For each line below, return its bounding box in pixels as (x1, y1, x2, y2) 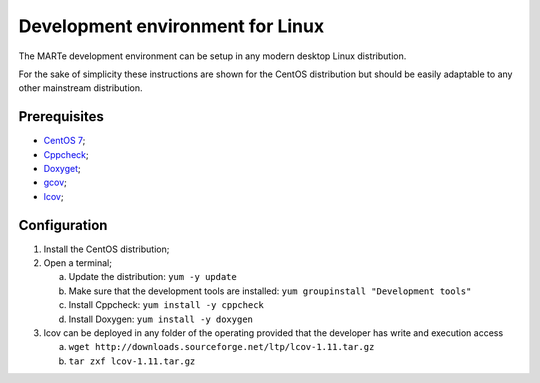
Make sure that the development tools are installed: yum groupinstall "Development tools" (68, 285, 472, 297)
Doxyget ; (43, 163, 81, 175)
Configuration (18, 216, 108, 234)
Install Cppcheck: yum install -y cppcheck (68, 299, 264, 311)
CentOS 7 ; (43, 135, 86, 147)
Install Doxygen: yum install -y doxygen (68, 313, 254, 325)
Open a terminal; (43, 257, 112, 269)
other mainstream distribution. (18, 82, 144, 94)
